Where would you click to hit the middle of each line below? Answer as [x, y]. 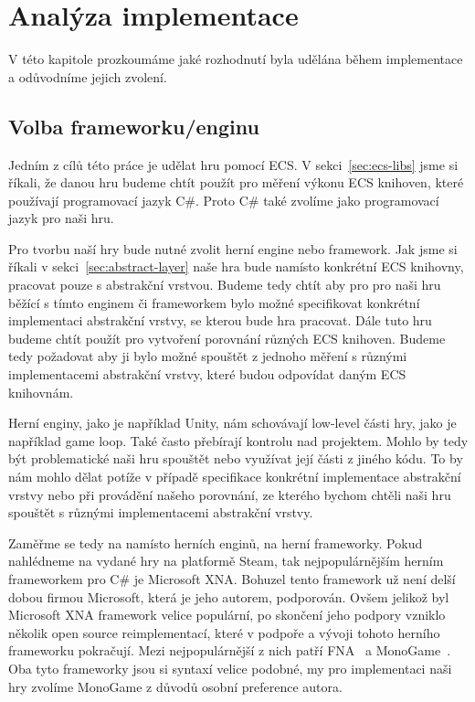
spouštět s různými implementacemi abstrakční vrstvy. [161, 512]
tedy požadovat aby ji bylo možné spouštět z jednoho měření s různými [208, 356]
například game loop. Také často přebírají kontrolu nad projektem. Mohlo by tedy [238, 440]
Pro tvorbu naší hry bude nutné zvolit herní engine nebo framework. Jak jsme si [233, 248]
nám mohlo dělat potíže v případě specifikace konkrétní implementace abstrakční [235, 477]
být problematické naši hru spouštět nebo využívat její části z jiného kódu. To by [236, 458]
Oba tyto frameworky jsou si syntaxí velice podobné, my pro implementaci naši [230, 668]
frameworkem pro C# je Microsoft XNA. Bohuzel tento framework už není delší [232, 578]
